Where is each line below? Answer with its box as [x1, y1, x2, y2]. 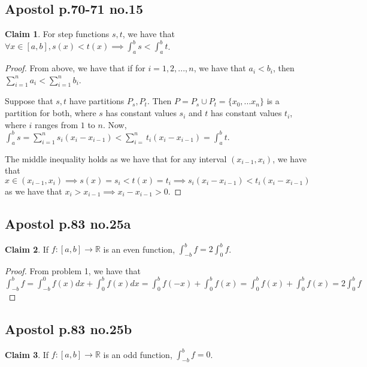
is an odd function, [103, 348, 172, 360]
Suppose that [5, 95, 53, 107]
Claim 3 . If [5, 348, 49, 360]
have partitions [69, 95, 125, 107]
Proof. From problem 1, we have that [5, 264, 141, 277]
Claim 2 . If [5, 242, 49, 255]
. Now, [102, 118, 127, 131]
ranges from [34, 118, 78, 131]
